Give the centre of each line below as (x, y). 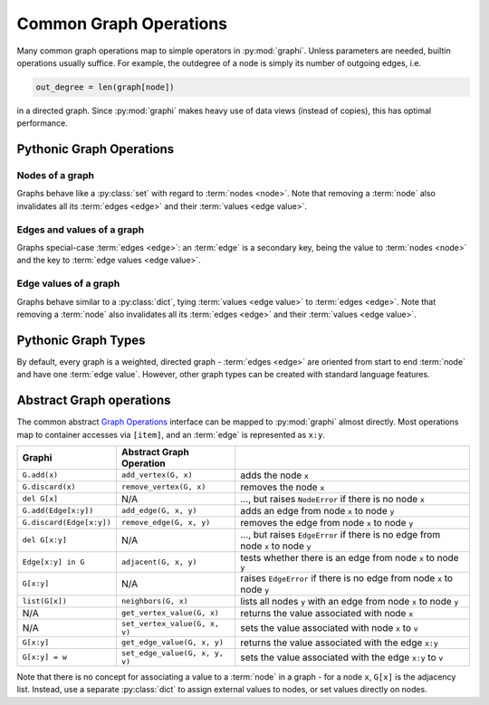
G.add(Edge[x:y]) (58, 511)
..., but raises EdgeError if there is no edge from (340, 534)
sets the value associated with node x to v (329, 627)
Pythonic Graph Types (81, 340)
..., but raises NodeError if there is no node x (333, 499)
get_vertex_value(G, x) (170, 613)
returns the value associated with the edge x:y (340, 643)
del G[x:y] (45, 540)
